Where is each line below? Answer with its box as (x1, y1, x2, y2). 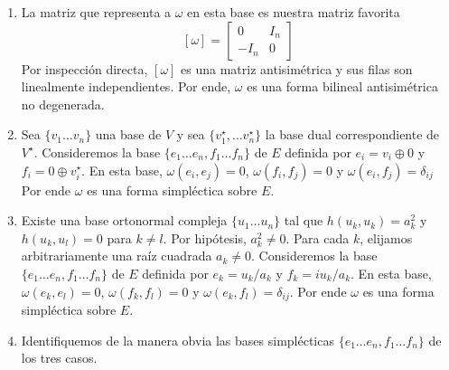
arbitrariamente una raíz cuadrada (21, 246, 212, 265)
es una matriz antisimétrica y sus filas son (181, 59, 413, 78)
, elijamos (360, 228, 413, 247)
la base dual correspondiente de (265, 125, 440, 144)
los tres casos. (21, 348, 98, 367)
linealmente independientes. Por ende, (21, 77, 231, 96)
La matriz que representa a (21, 3, 172, 21)
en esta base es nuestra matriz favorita (187, 3, 400, 21)
